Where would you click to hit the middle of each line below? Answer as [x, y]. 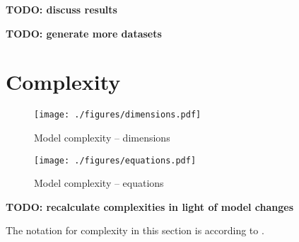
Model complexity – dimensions [102, 137]
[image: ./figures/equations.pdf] [115, 160]
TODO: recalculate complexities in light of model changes [150, 206]
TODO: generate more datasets [84, 33]
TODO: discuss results [61, 9]
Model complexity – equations [99, 183]
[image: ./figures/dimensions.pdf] [118, 115]
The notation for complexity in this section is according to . [135, 230]
